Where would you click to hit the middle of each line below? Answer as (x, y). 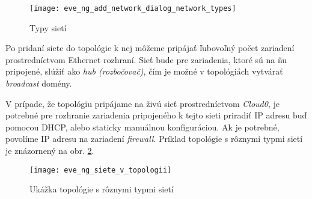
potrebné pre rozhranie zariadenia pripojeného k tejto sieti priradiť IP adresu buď (156, 115)
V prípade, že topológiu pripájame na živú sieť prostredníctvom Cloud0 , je (142, 103)
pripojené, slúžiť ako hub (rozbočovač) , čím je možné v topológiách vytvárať (144, 71)
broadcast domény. (39, 83)
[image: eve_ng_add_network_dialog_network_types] (133, 8)
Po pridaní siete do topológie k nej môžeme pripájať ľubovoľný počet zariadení (150, 48)
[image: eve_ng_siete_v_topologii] (101, 170)
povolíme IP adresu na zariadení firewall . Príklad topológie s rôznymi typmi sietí (154, 139)
